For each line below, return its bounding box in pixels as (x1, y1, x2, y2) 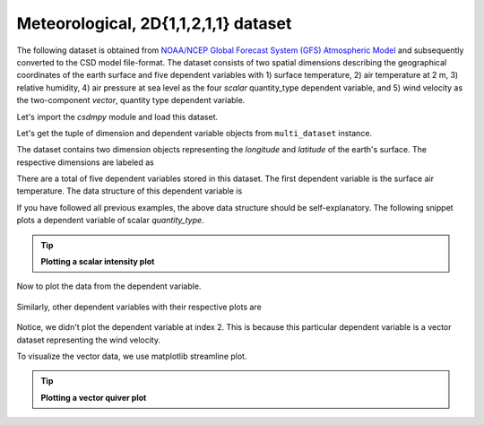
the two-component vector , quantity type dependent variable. (16, 95, 246, 106)
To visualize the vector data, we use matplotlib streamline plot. (16, 351, 247, 361)
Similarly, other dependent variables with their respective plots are (16, 301, 262, 312)
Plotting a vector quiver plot (40, 392, 147, 403)
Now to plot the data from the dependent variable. (16, 281, 202, 291)
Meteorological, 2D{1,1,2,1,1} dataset (16, 13, 292, 33)
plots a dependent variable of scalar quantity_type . (16, 215, 205, 226)
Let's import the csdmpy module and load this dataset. (16, 111, 219, 122)
